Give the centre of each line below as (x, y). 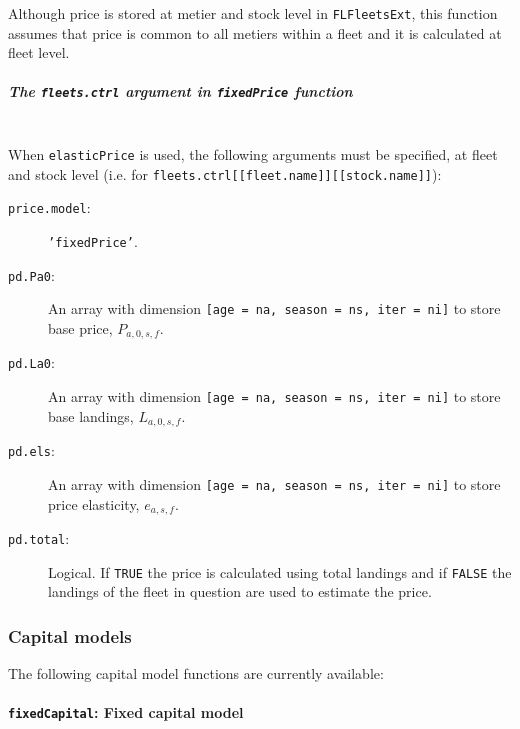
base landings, (91, 415)
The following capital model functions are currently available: (196, 673)
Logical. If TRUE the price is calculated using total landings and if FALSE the (280, 571)
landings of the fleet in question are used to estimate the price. (240, 591)
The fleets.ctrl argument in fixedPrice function (180, 91)
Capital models (70, 635)
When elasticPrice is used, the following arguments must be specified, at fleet (253, 154)
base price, (80, 328)
